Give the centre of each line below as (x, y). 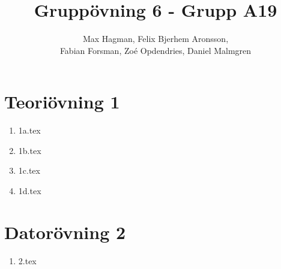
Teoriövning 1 (62, 102)
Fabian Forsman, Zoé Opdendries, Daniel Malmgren (156, 50)
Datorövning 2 (65, 232)
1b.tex (30, 150)
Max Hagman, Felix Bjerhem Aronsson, (156, 39)
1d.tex (30, 191)
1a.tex (29, 130)
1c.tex (29, 170)
